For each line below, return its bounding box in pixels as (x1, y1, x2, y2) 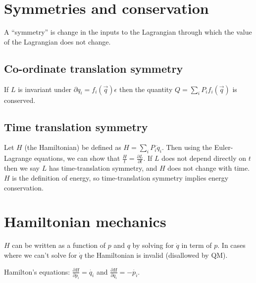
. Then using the (161, 142, 212, 152)
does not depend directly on (161, 153, 247, 163)
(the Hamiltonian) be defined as (24, 142, 121, 152)
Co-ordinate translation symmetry (4, 60, 183, 76)
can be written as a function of (12, 240, 106, 250)
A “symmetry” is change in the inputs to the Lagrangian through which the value (4, 27, 252, 37)
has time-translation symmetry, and (49, 163, 157, 173)
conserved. (4, 94, 36, 105)
